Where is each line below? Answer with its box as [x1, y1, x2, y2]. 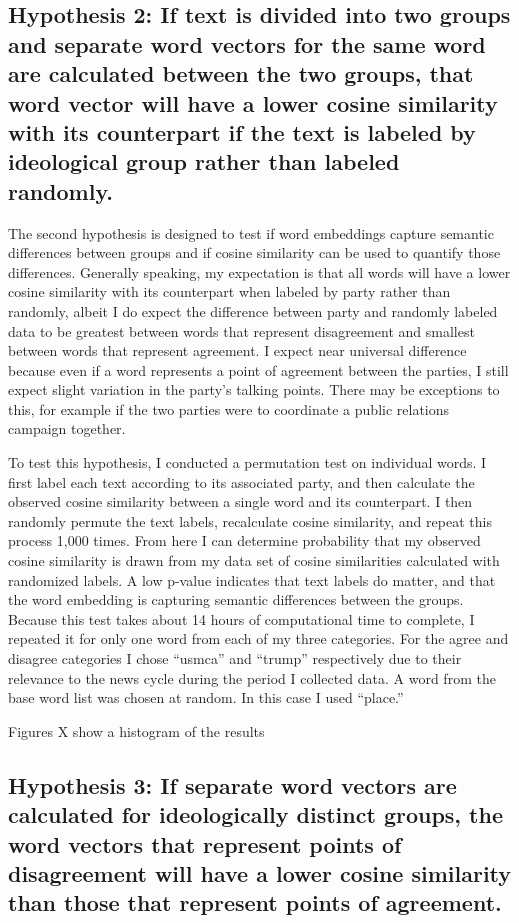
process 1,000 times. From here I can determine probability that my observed [8, 530, 481, 551]
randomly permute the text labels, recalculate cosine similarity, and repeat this [8, 510, 492, 531]
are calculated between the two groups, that [8, 58, 474, 89]
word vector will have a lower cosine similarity [8, 87, 498, 118]
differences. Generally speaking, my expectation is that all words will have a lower [8, 261, 511, 282]
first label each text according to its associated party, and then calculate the [8, 471, 475, 492]
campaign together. [8, 418, 126, 439]
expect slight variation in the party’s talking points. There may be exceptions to [8, 379, 500, 400]
